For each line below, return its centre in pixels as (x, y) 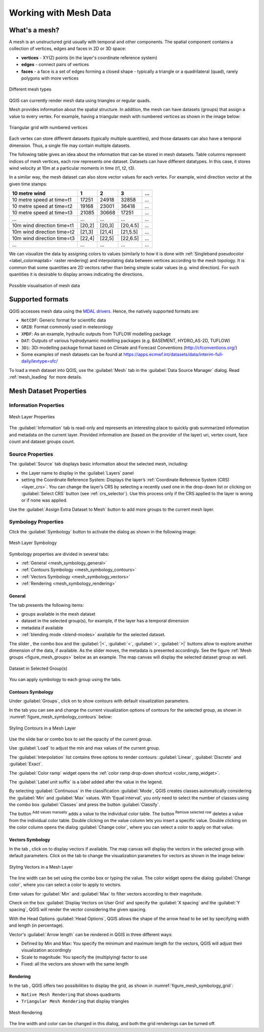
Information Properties (37, 405)
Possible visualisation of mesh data (44, 285)
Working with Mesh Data (60, 13)
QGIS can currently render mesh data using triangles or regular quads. (80, 100)
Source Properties (31, 454)
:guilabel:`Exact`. (26, 764)
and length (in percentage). (36, 925)
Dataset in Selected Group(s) (38, 668)
